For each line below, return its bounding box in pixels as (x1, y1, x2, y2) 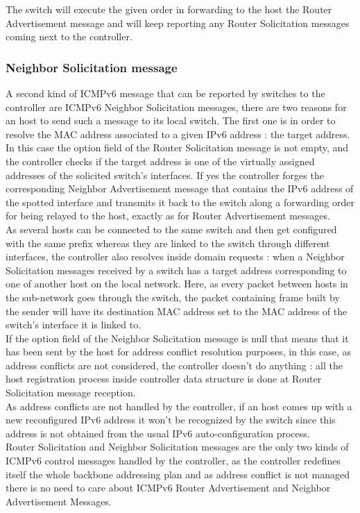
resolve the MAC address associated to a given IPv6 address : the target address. (6, 126, 350, 141)
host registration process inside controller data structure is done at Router (6, 371, 322, 386)
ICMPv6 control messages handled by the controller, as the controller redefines (6, 453, 341, 468)
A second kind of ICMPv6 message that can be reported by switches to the (6, 86, 325, 100)
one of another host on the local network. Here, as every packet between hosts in (6, 276, 348, 291)
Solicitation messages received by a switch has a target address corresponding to (6, 262, 347, 277)
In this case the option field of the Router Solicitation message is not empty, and (6, 140, 349, 155)
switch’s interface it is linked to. (6, 317, 142, 332)
